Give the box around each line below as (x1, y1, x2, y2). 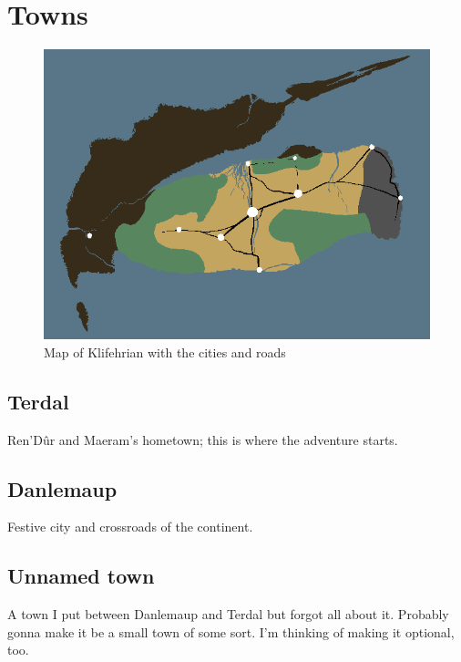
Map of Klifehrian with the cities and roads (44, 342, 286, 361)
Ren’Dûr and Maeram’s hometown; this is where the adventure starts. (7, 429, 398, 449)
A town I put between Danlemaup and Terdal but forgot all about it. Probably (7, 605, 449, 624)
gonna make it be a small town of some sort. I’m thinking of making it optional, (7, 622, 455, 641)
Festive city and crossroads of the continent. (7, 517, 253, 536)
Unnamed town (7, 562, 155, 590)
